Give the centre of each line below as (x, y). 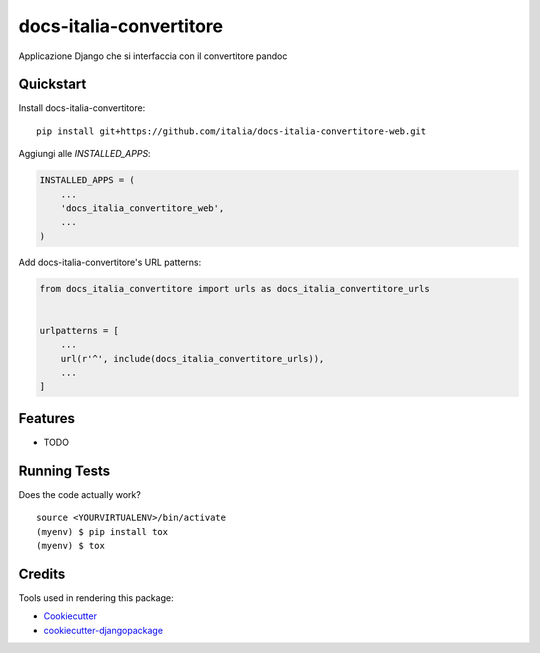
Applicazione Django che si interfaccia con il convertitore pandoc (153, 56)
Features (46, 418)
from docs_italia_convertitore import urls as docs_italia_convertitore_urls (234, 288)
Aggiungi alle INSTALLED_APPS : (84, 154)
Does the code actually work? (80, 494)
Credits (42, 573)
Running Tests (64, 470)
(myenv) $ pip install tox (102, 531)
